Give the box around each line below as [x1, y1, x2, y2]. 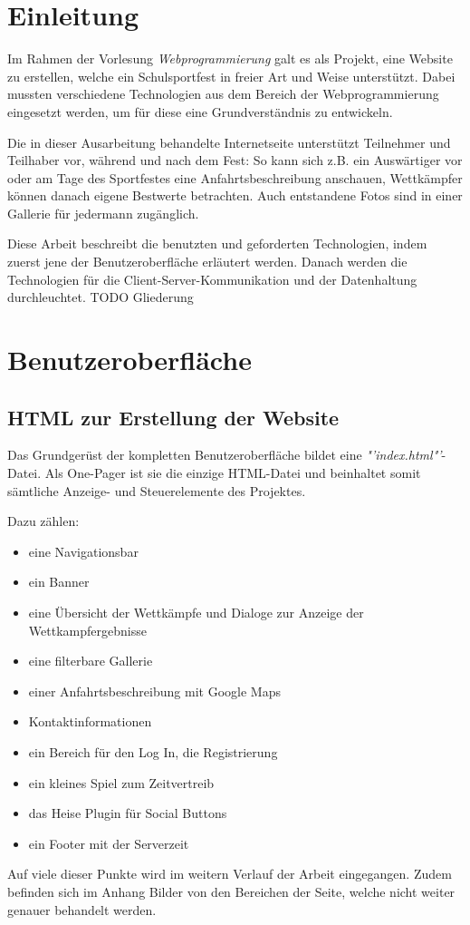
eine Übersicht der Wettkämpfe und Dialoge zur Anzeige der [28, 602, 364, 621]
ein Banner [28, 572, 90, 591]
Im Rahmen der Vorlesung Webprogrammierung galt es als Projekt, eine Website [7, 49, 453, 68]
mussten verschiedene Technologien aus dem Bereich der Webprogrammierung [7, 84, 439, 103]
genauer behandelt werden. [7, 900, 157, 919]
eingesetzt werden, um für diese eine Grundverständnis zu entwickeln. [7, 102, 393, 121]
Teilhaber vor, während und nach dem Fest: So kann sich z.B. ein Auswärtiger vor [7, 151, 463, 170]
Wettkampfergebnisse [28, 620, 147, 639]
